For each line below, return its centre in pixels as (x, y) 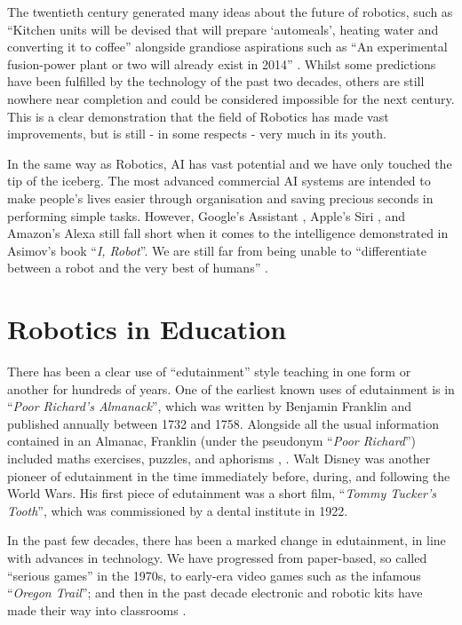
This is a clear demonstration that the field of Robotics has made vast (198, 116)
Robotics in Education (147, 329)
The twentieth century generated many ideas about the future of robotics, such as (230, 12)
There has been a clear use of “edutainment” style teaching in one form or (209, 372)
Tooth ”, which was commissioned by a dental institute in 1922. (178, 510)
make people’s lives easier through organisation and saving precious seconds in (220, 198)
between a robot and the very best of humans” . (138, 268)
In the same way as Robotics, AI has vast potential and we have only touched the (230, 163)
